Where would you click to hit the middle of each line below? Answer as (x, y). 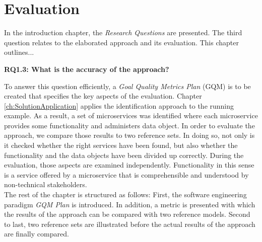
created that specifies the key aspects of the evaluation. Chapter (103, 96)
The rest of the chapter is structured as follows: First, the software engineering (125, 194)
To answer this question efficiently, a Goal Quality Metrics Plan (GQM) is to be (127, 86)
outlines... (19, 52)
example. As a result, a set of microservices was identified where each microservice (131, 115)
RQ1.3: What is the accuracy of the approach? (87, 69)
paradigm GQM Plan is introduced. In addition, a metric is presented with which (130, 204)
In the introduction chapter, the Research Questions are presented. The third (123, 32)
